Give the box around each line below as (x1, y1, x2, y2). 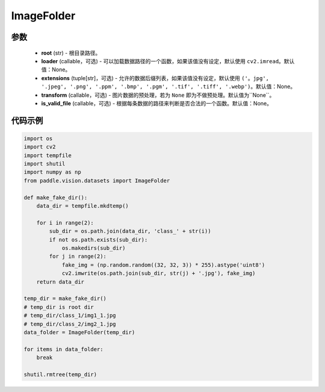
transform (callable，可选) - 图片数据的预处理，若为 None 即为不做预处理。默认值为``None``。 (41, 91, 275, 99)
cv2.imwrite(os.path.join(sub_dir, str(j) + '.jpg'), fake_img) (61, 270, 256, 277)
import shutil (23, 160, 66, 167)
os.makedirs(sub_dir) (61, 244, 126, 251)
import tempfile (23, 152, 72, 159)
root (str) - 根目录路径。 (41, 49, 101, 57)
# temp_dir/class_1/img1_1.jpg (23, 312, 117, 319)
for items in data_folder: (23, 346, 104, 352)
